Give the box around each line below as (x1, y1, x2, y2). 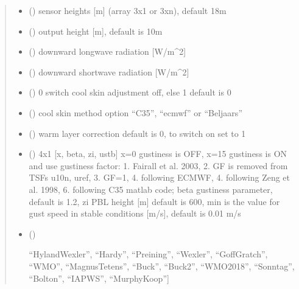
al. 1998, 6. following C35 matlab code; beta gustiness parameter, (29, 183, 273, 195)
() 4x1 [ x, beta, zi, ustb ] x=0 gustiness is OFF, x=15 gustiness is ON (29, 147, 287, 160)
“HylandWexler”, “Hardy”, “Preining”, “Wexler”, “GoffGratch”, (29, 248, 268, 260)
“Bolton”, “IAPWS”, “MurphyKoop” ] (29, 271, 169, 284)
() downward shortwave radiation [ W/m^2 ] (29, 65, 189, 78)
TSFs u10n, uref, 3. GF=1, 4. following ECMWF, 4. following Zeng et (29, 171, 290, 184)
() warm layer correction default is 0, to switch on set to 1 (29, 127, 246, 139)
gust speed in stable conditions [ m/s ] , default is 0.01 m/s (29, 207, 241, 220)
